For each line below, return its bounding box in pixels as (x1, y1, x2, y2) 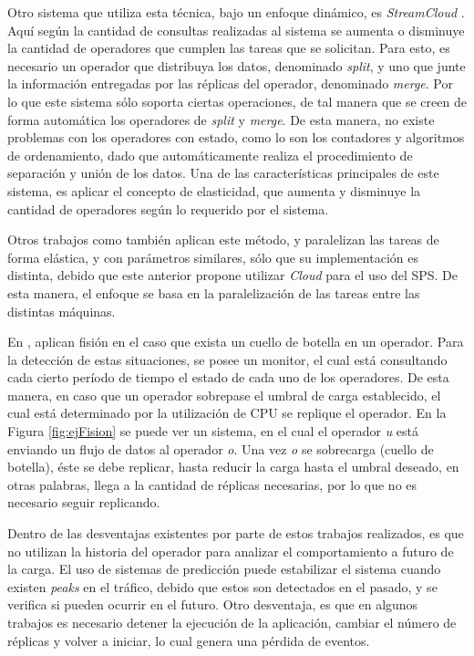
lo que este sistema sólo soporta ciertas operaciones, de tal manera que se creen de (7, 91, 467, 110)
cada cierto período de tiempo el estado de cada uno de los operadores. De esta (7, 368, 449, 387)
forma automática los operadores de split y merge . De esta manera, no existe (7, 109, 435, 129)
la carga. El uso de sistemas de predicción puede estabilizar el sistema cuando (7, 559, 441, 578)
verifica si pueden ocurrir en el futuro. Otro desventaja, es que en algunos (7, 595, 418, 614)
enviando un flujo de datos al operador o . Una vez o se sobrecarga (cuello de (7, 439, 434, 458)
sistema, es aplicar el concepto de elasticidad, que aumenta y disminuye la (7, 181, 421, 200)
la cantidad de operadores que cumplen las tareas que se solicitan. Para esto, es (7, 38, 450, 57)
